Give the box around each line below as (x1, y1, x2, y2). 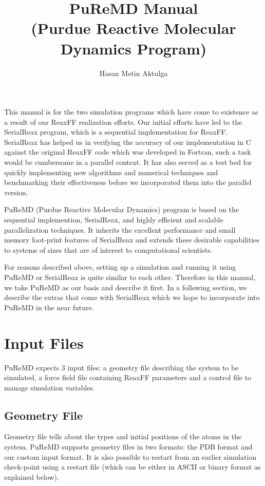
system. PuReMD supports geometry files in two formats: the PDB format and (4, 441, 253, 452)
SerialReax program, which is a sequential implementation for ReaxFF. (4, 126, 228, 137)
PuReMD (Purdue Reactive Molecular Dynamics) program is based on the (4, 204, 239, 215)
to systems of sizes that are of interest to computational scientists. (4, 244, 213, 255)
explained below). (4, 471, 59, 482)
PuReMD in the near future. (4, 302, 94, 312)
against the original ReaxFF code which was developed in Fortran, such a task (4, 146, 251, 157)
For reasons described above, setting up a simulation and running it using (4, 261, 236, 272)
